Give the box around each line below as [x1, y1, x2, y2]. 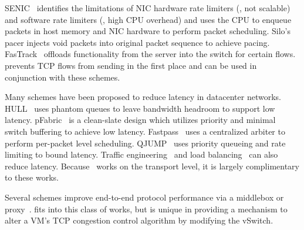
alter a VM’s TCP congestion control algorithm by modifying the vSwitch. [5, 214, 273, 226]
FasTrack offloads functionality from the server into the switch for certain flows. [5, 48, 296, 60]
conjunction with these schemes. [5, 71, 120, 83]
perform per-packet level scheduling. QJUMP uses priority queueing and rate [5, 136, 286, 149]
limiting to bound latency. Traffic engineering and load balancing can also [5, 148, 278, 161]
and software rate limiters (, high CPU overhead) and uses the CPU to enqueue [5, 13, 292, 25]
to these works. [5, 171, 59, 184]
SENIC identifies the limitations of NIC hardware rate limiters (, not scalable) [5, 2, 291, 14]
